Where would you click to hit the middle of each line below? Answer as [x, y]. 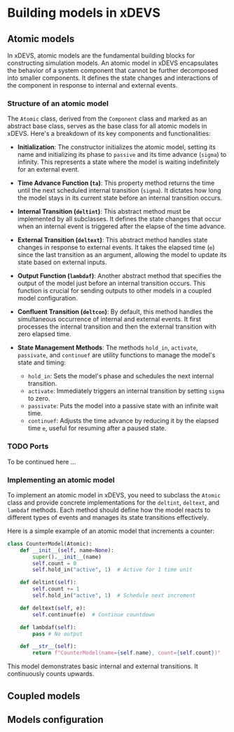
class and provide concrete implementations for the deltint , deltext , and [113, 502]
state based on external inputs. [62, 262]
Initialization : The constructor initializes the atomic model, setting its [116, 147]
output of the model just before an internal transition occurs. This [111, 283]
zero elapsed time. [44, 334]
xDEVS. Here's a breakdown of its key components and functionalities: [109, 134]
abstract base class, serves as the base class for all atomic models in [107, 126]
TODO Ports [28, 446]
